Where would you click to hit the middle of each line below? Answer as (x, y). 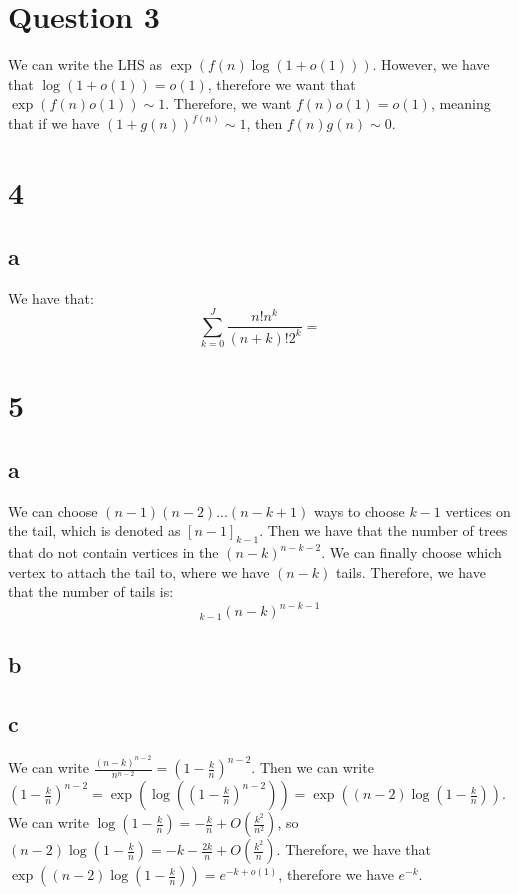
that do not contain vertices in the (113, 552)
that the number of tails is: (91, 591)
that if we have (54, 123)
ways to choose (359, 510)
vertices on (478, 510)
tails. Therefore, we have (410, 571)
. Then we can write (312, 767)
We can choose (53, 510)
